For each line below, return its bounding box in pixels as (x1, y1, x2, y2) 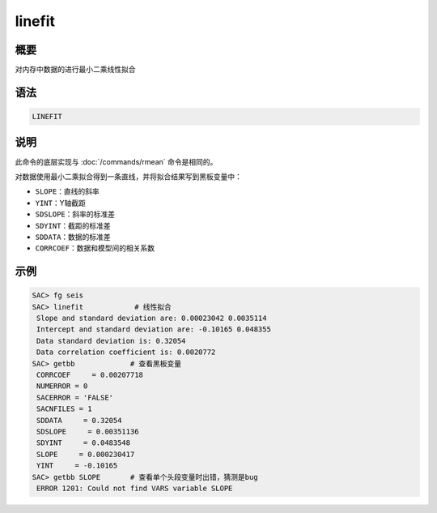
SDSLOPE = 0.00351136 (36, 426, 139, 436)
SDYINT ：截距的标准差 (35, 220, 111, 230)
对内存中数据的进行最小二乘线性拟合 (15, 65, 136, 75)
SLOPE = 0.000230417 (36, 450, 135, 459)
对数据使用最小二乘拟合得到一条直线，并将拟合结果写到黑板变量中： (15, 171, 242, 182)
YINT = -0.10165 (36, 461, 118, 470)
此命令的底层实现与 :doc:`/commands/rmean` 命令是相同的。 (15, 156, 218, 166)
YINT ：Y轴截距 (35, 198, 87, 207)
